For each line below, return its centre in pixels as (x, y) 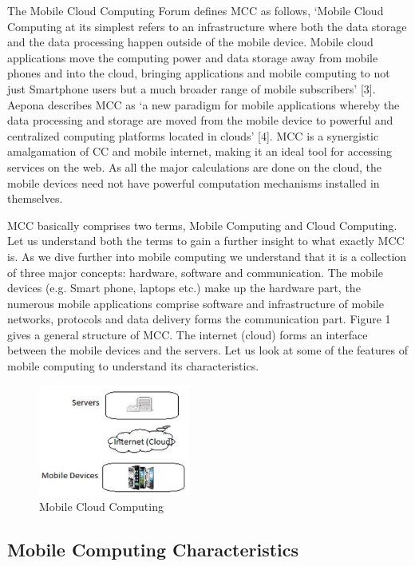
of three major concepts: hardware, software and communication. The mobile (195, 272)
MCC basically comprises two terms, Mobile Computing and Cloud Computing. (202, 225)
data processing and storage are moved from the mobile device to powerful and (200, 120)
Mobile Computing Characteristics (153, 549)
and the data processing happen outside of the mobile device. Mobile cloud (190, 42)
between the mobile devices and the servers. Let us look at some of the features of (207, 350)
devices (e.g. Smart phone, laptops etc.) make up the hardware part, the (184, 288)
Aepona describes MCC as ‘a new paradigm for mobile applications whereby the (204, 104)
